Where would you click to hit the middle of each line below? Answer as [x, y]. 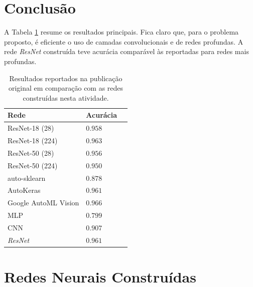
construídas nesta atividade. [66, 97]
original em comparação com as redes [66, 88]
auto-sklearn [27, 178]
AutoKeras [24, 190]
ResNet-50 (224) [33, 165]
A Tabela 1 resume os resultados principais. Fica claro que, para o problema [121, 32]
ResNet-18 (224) [33, 140]
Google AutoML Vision [43, 203]
